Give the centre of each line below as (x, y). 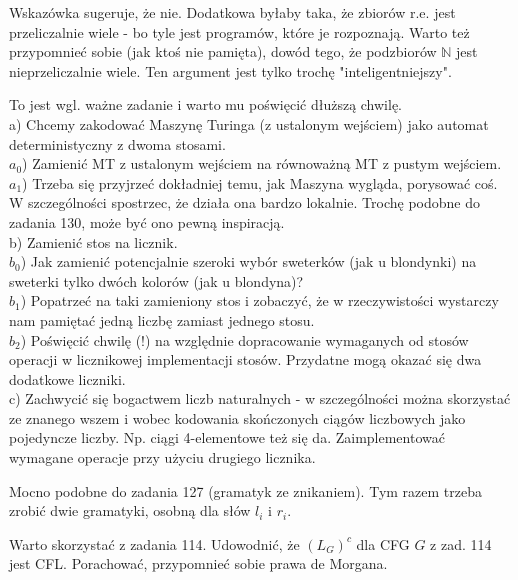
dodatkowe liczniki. (67, 378)
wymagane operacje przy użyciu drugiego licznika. (162, 457)
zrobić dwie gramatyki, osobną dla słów (130, 510)
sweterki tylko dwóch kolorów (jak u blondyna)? (156, 280)
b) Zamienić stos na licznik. (93, 241)
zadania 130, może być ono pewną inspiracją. (147, 221)
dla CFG (383, 543)
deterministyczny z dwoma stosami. (117, 143)
